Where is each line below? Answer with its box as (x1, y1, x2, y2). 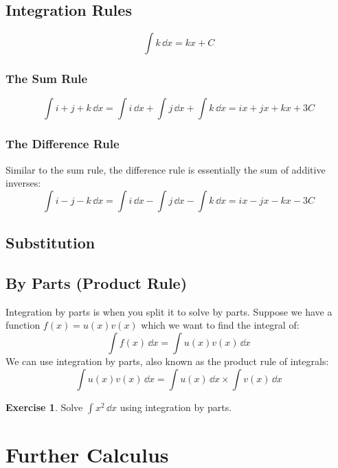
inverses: (5, 176, 41, 190)
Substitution (5, 232, 95, 253)
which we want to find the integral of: (141, 318, 300, 332)
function (5, 318, 41, 332)
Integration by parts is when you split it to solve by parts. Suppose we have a (5, 304, 333, 318)
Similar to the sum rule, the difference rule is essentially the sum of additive (5, 162, 326, 176)
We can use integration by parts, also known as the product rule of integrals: (5, 354, 329, 368)
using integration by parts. (120, 399, 232, 414)
